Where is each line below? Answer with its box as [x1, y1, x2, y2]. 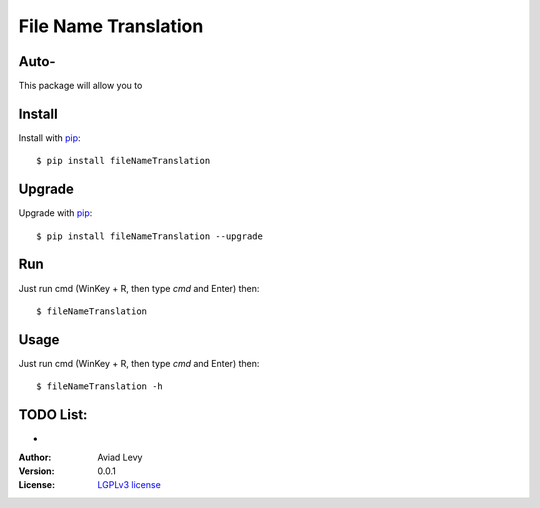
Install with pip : [18, 131, 81, 144]
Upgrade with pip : [18, 207, 93, 219]
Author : [18, 451, 52, 463]
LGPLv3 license [97, 479, 162, 491]
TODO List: [18, 406, 88, 424]
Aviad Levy [97, 451, 143, 463]
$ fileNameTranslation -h [36, 381, 164, 392]
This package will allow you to [18, 80, 143, 92]
